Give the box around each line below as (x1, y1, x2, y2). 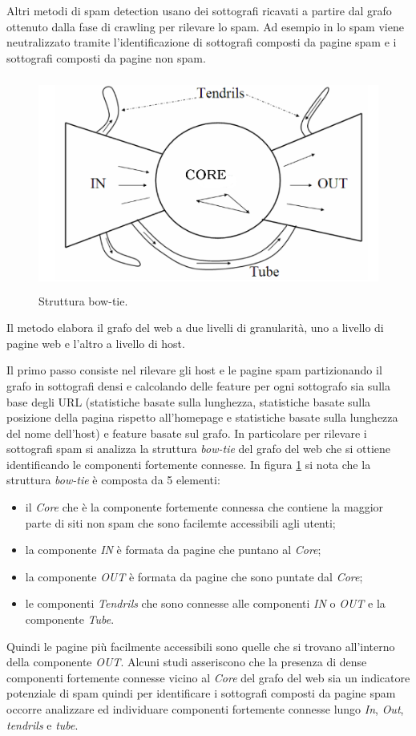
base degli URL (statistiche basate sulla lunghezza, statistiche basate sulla (6, 393, 371, 410)
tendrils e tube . (6, 716, 79, 733)
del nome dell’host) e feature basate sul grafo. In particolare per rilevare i (6, 424, 367, 441)
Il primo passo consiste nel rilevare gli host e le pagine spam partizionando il (6, 362, 382, 378)
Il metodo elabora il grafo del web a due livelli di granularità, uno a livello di (6, 319, 384, 336)
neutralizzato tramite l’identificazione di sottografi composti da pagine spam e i (6, 34, 397, 51)
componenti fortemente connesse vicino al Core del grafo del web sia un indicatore (6, 669, 410, 685)
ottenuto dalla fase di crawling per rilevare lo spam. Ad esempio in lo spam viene (6, 18, 404, 34)
